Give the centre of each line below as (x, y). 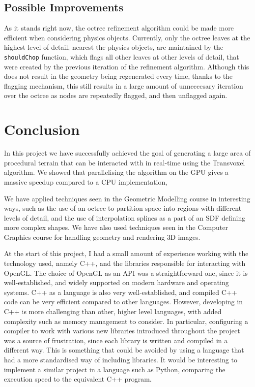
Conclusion (42, 129)
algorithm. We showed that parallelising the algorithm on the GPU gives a (116, 172)
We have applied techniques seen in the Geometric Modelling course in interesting (127, 198)
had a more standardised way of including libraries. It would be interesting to (121, 360)
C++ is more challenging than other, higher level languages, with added (113, 311)
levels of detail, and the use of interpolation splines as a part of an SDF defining (125, 217)
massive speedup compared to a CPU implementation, (86, 181)
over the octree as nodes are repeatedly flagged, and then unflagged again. (116, 95)
